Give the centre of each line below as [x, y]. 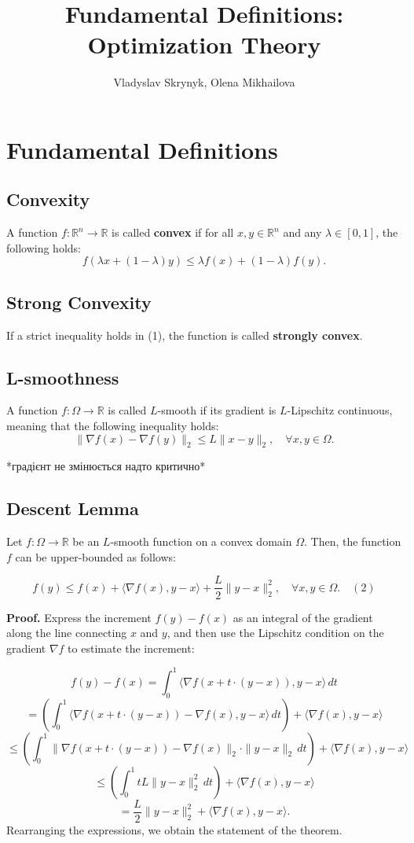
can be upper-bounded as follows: [95, 556]
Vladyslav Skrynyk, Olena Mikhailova [204, 82]
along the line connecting [67, 633]
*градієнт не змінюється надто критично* [106, 466]
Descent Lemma [73, 508]
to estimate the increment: [131, 648]
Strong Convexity [79, 302]
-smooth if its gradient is [217, 410]
